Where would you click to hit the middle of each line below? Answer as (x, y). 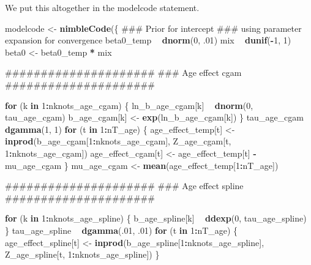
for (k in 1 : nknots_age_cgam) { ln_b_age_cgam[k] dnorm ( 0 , (129, 105)
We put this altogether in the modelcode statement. (102, 7)
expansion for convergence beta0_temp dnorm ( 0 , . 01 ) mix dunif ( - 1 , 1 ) (148, 40)
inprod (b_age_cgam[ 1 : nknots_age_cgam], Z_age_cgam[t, (118, 141)
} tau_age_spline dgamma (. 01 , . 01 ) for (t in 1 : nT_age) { (122, 230)
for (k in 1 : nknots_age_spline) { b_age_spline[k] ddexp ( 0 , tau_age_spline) (156, 218)
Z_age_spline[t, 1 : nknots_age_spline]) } (82, 254)
